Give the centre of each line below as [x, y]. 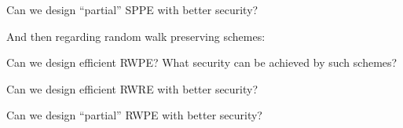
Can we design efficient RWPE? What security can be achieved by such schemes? [202, 62]
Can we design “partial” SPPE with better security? [132, 9]
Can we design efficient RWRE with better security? [132, 88]
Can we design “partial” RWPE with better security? [134, 115]
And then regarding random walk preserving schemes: [136, 36]
